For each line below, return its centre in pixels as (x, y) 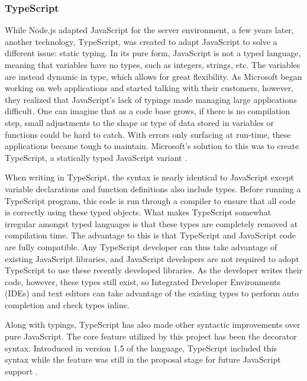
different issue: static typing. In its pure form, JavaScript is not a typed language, (153, 53)
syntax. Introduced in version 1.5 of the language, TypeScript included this (141, 348)
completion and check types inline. (67, 304)
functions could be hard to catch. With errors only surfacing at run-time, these (148, 134)
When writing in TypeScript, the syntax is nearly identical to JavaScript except (149, 177)
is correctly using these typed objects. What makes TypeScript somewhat (138, 212)
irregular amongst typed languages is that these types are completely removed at (151, 223)
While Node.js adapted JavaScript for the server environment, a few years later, (149, 30)
